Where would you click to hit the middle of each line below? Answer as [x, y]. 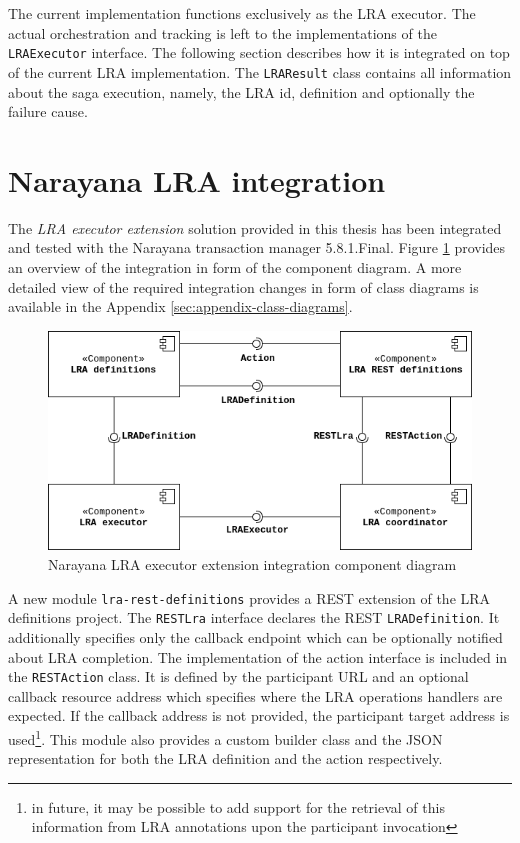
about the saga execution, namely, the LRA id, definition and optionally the [241, 91]
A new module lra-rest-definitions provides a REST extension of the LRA [249, 597]
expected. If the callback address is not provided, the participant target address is [259, 715]
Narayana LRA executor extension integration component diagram [252, 564]
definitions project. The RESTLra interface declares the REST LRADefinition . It [254, 617]
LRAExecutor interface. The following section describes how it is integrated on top [259, 52]
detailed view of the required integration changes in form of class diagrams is [243, 286]
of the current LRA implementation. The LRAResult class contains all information [260, 71]
